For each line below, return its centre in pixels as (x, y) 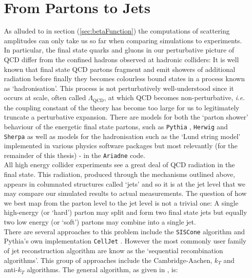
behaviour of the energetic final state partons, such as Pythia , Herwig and (116, 126)
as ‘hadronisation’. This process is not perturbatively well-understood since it (119, 88)
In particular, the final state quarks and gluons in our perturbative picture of (119, 50)
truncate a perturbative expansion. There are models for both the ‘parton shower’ (126, 117)
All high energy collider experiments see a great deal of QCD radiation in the (119, 165)
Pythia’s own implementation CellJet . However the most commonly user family (125, 241)
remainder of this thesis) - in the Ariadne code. (75, 155)
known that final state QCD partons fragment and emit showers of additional (120, 69)
